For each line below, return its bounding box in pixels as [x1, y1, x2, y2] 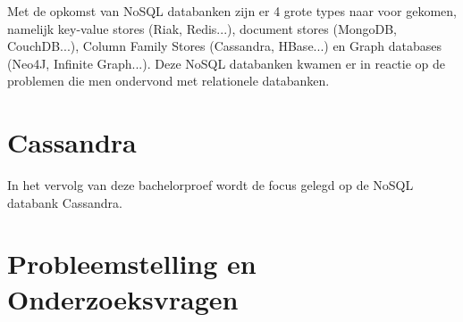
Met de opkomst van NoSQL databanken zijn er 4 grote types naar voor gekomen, [7, 2, 457, 20]
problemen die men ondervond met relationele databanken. [7, 71, 330, 90]
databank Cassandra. [7, 193, 122, 211]
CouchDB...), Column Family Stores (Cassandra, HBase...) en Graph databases [7, 37, 442, 55]
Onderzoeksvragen [7, 280, 239, 317]
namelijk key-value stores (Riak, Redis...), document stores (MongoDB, [7, 19, 398, 37]
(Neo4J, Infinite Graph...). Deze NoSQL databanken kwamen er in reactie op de [7, 54, 446, 72]
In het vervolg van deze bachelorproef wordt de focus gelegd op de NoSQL [7, 176, 414, 194]
